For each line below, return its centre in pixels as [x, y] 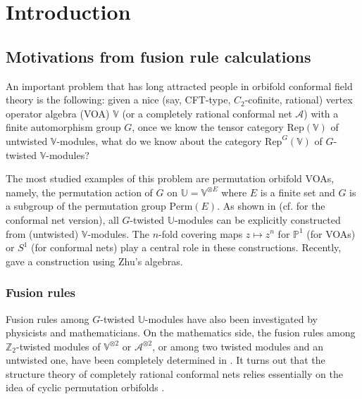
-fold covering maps [201, 233]
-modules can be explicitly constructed [257, 219]
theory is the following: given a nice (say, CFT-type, [118, 100]
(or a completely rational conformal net [207, 113]
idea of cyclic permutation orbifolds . [85, 387]
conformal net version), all [62, 219]
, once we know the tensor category [208, 127]
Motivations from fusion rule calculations [158, 56]
